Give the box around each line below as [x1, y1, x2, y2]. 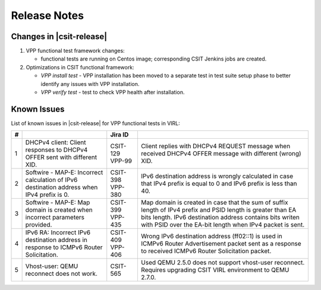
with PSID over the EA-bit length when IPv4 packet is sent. [140, 221, 305, 229]
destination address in [25, 236, 87, 244]
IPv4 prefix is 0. [25, 190, 70, 199]
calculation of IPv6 [25, 176, 78, 184]
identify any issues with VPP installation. [40, 80, 140, 87]
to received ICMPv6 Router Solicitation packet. [140, 247, 272, 255]
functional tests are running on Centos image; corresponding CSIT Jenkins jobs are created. [40, 55, 267, 62]
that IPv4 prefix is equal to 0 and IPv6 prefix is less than [140, 180, 297, 188]
